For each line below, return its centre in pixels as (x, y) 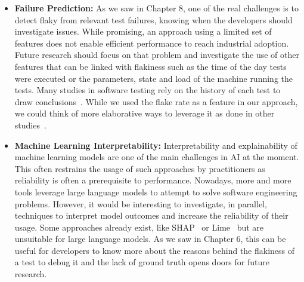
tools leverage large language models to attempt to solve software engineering (156, 191)
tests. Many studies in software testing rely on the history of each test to (148, 90)
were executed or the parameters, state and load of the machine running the (154, 78)
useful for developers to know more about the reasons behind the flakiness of (155, 250)
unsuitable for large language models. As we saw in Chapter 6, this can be (150, 239)
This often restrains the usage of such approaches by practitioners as (140, 168)
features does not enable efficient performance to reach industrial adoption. (152, 43)
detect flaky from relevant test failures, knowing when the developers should (153, 19)
